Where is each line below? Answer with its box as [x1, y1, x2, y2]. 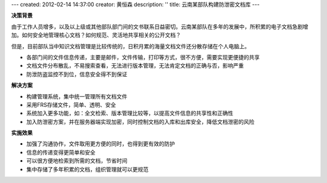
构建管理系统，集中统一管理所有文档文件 [26, 92, 127, 100]
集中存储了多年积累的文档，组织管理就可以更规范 [26, 165, 148, 173]
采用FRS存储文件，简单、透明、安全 [26, 101, 116, 108]
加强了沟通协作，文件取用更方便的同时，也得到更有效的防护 [26, 140, 175, 147]
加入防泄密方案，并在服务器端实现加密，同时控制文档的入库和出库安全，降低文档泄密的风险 [26, 118, 254, 125]
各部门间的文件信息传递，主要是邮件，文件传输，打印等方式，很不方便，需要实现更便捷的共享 [26, 53, 260, 60]
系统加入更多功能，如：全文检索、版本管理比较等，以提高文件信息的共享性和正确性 [26, 109, 233, 117]
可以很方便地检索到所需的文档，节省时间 [26, 157, 127, 164]
